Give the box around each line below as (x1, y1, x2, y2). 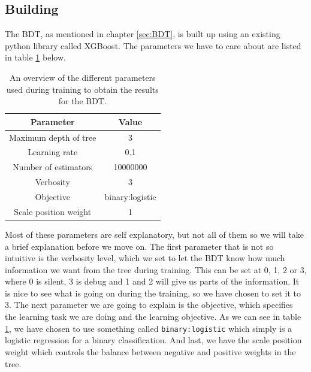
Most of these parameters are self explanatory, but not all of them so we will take (5, 228, 304, 240)
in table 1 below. (5, 51, 66, 63)
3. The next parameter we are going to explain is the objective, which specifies (5, 298, 293, 311)
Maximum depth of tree (9, 131, 96, 143)
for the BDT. (58, 95, 107, 107)
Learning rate (28, 146, 78, 158)
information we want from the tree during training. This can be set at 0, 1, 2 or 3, (5, 263, 307, 276)
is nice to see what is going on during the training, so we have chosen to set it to (5, 286, 301, 299)
